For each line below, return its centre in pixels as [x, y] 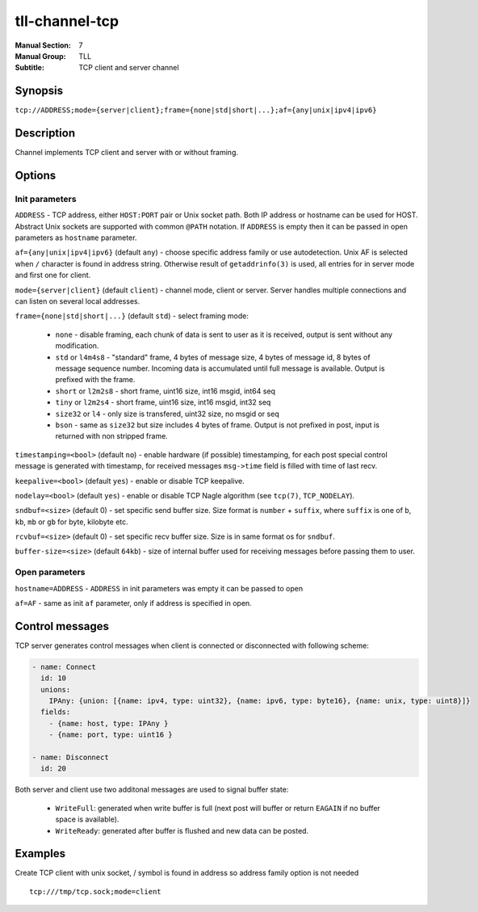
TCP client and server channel [129, 68]
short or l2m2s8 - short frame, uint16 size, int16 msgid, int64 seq [166, 391]
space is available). [87, 819]
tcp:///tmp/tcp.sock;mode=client [95, 891]
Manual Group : [40, 56]
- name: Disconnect [70, 757]
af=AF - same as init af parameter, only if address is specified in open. [133, 603]
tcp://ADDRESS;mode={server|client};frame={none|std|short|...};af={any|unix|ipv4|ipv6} [196, 110]
